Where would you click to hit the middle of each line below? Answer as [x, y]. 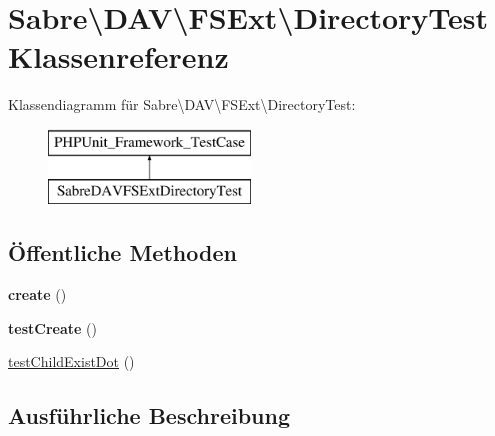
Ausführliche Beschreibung [149, 415]
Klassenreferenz [118, 56]
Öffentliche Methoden [122, 252]
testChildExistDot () [71, 361]
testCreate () [52, 327]
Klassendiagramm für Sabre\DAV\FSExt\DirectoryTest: [182, 104]
